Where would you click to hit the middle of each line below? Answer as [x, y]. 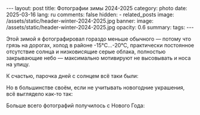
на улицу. [18, 64]
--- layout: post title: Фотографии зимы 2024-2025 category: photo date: [97, 8]
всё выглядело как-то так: [40, 94]
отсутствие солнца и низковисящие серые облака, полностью [86, 52]
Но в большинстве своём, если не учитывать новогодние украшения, [96, 87]
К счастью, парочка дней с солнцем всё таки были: [72, 76]
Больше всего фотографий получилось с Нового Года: [76, 105]
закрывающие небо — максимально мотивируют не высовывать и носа [99, 58]
